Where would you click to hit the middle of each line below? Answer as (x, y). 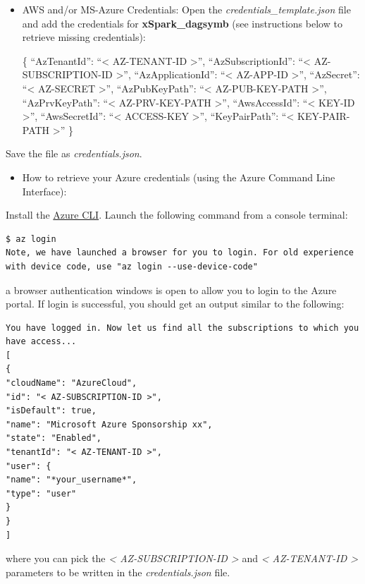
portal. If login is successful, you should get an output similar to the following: (175, 304)
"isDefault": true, (51, 411)
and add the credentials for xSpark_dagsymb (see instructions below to (182, 23)
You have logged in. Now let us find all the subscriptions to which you (182, 328)
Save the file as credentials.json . (74, 153)
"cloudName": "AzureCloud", (72, 383)
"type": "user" (41, 493)
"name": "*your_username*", (72, 480)
